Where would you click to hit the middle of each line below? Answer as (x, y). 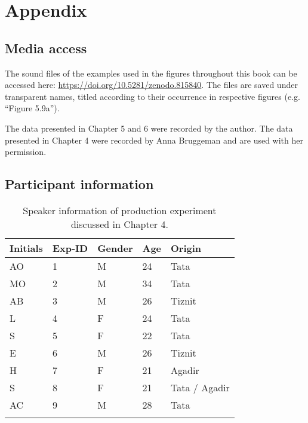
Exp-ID (70, 248)
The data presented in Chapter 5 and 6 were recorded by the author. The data (149, 128)
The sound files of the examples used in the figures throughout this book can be (151, 73)
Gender (115, 248)
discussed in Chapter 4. (119, 224)
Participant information (79, 184)
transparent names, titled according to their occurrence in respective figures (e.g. (153, 96)
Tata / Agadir (200, 387)
